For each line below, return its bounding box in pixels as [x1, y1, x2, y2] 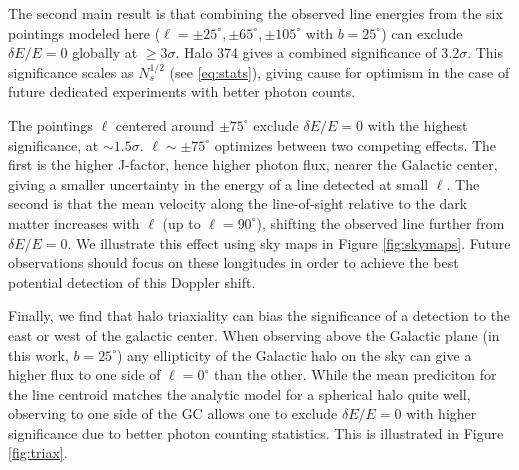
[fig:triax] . [8, 442, 68, 463]
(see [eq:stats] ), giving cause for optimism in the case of [169, 61, 510, 82]
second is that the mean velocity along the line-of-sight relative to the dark [8, 193, 468, 214]
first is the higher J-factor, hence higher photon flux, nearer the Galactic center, [8, 154, 498, 175]
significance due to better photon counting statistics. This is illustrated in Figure [8, 422, 504, 443]
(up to [162, 212, 201, 233]
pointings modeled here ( [8, 22, 161, 43]
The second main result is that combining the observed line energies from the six [8, 3, 503, 23]
